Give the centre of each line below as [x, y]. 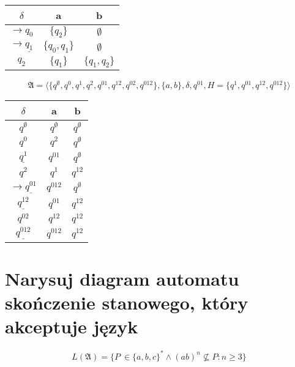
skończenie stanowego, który [127, 302]
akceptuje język [72, 326]
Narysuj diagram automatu [122, 278]
